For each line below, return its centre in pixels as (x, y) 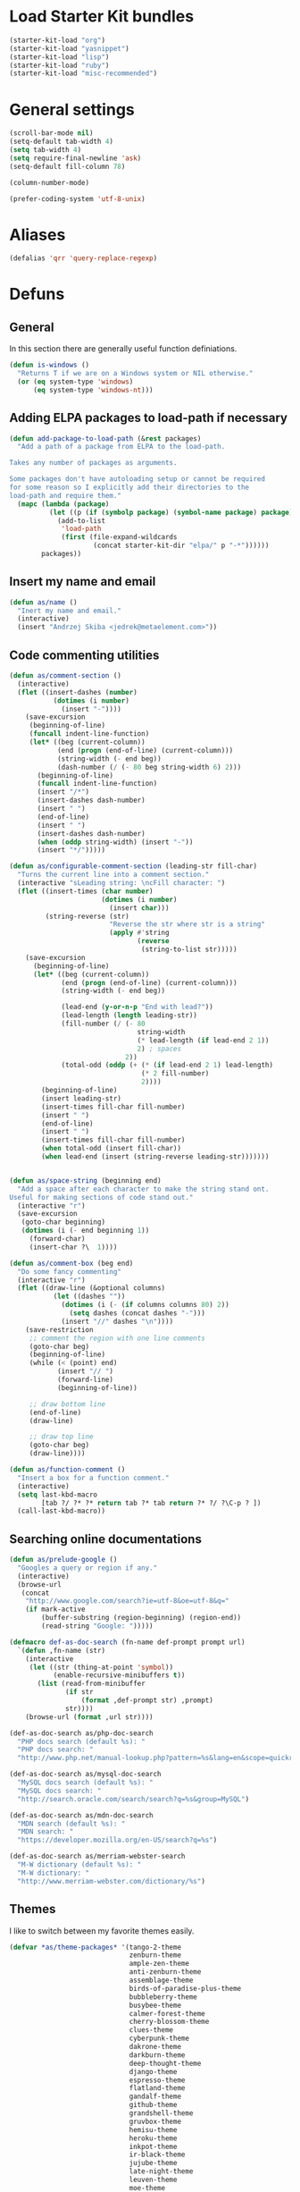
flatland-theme (157, 2088)
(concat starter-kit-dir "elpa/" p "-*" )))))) (181, 546)
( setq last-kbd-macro (58, 1495)
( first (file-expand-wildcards (119, 537)
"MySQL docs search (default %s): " (85, 1783)
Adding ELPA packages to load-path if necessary (149, 418)
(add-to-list (81, 520)
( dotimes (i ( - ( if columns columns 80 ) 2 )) (145, 1305)
